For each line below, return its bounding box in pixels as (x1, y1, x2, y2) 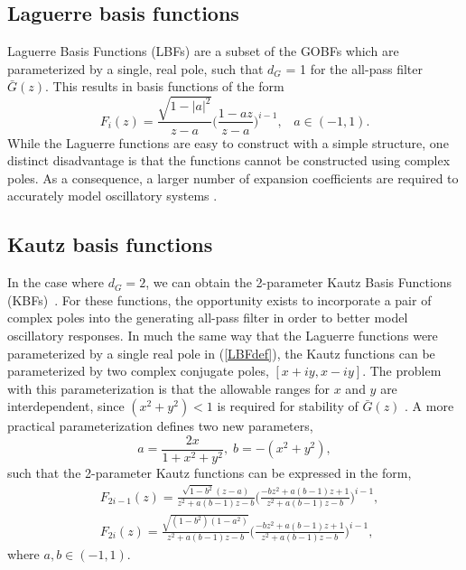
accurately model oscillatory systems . (7, 186, 218, 205)
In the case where (7, 273, 105, 292)
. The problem (362, 361, 442, 380)
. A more (405, 397, 454, 416)
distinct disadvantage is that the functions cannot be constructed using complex (7, 151, 451, 170)
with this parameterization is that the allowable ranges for (7, 378, 330, 397)
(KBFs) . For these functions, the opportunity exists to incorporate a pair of (7, 290, 432, 309)
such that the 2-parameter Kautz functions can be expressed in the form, (7, 463, 412, 481)
